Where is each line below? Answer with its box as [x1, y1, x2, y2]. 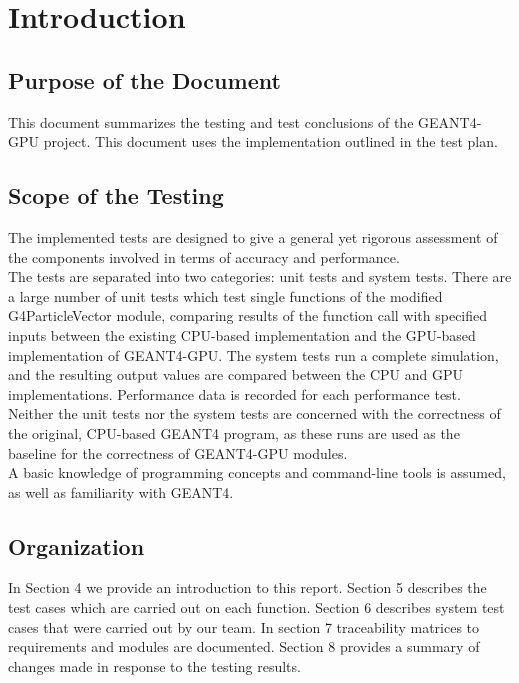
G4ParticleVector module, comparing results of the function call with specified [8, 305, 488, 326]
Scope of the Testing [8, 180, 224, 211]
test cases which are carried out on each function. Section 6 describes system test [8, 597, 505, 618]
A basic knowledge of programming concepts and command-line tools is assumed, [8, 462, 506, 483]
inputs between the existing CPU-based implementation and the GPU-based [8, 324, 476, 345]
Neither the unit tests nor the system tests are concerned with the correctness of [8, 403, 501, 424]
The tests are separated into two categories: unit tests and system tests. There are [8, 266, 512, 287]
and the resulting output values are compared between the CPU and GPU [8, 364, 463, 385]
